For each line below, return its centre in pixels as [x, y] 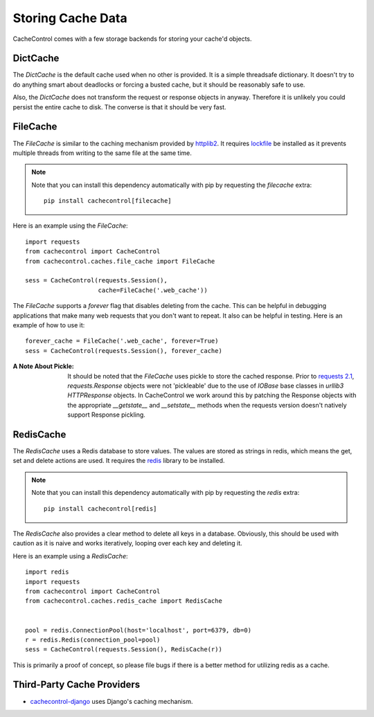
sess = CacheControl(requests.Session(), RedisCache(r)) [124, 650]
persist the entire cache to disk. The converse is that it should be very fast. [119, 107]
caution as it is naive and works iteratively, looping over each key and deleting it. [127, 543]
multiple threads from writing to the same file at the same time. [102, 153]
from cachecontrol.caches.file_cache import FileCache [120, 261]
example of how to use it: [49, 325]
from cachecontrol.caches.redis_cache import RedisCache [124, 601]
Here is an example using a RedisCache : [70, 556]
